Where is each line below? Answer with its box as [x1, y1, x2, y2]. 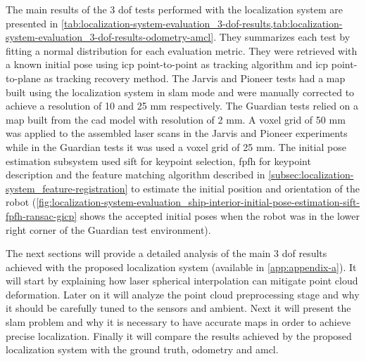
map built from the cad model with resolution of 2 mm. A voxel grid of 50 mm [6, 112, 346, 126]
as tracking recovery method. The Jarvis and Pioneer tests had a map [44, 70, 346, 85]
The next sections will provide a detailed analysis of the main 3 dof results [6, 246, 327, 261]
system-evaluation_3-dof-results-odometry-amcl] [6, 29, 214, 44]
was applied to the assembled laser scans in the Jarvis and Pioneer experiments [6, 126, 348, 140]
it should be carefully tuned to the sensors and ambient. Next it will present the [6, 301, 351, 315]
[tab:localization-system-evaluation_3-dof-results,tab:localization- [61, 15, 343, 30]
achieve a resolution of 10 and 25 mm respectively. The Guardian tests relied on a [6, 98, 359, 113]
